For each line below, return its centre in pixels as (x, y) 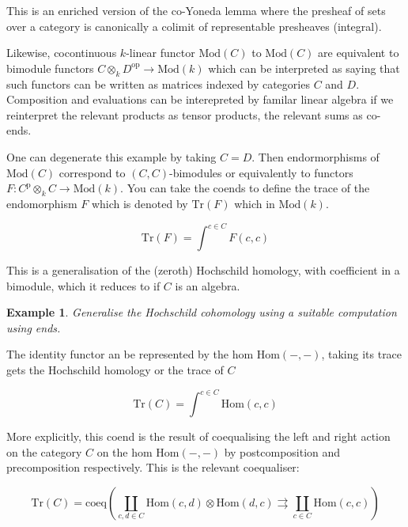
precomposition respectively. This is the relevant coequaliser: (153, 467)
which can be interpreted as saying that (304, 68)
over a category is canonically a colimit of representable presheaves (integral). (194, 26)
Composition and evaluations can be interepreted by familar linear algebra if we (200, 99)
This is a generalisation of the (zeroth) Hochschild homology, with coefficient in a (203, 270)
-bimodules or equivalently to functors (261, 172)
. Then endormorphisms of (315, 156)
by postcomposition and (282, 451)
